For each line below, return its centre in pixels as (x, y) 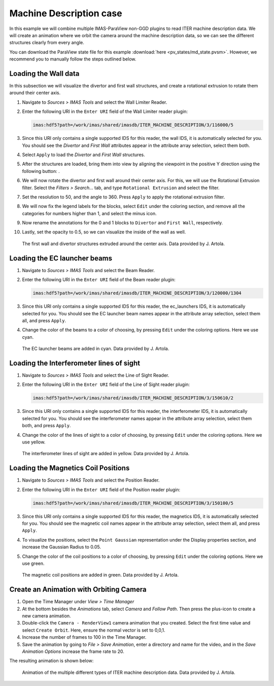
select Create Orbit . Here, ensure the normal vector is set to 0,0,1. (94, 630)
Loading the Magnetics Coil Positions (70, 468)
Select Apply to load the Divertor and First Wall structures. (83, 155)
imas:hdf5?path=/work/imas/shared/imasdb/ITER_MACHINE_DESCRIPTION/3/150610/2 (133, 398)
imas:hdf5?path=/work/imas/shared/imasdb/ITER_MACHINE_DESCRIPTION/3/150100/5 (133, 503)
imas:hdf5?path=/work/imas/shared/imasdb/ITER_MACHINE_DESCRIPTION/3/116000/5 (133, 125)
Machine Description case (66, 13)
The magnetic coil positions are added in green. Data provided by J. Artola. (100, 575)
